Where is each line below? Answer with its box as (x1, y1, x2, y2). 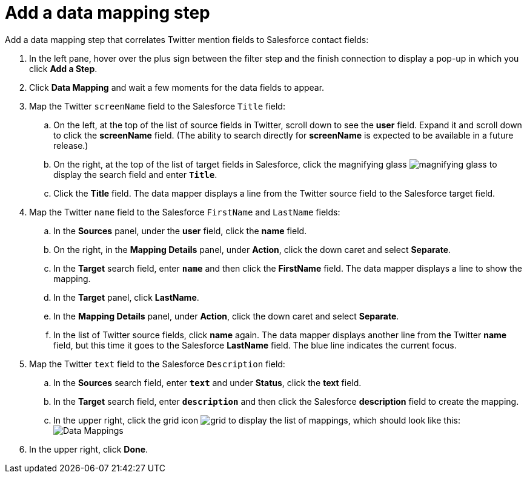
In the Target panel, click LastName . (53, 292, 199, 303)
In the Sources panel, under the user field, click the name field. (53, 225, 307, 236)
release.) (53, 140, 88, 151)
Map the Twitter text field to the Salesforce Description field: (29, 358, 285, 369)
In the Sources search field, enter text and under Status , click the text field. (53, 377, 362, 388)
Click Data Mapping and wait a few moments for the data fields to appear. (29, 82, 325, 93)
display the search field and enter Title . (53, 169, 217, 180)
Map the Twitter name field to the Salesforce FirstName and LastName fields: (29, 206, 340, 217)
